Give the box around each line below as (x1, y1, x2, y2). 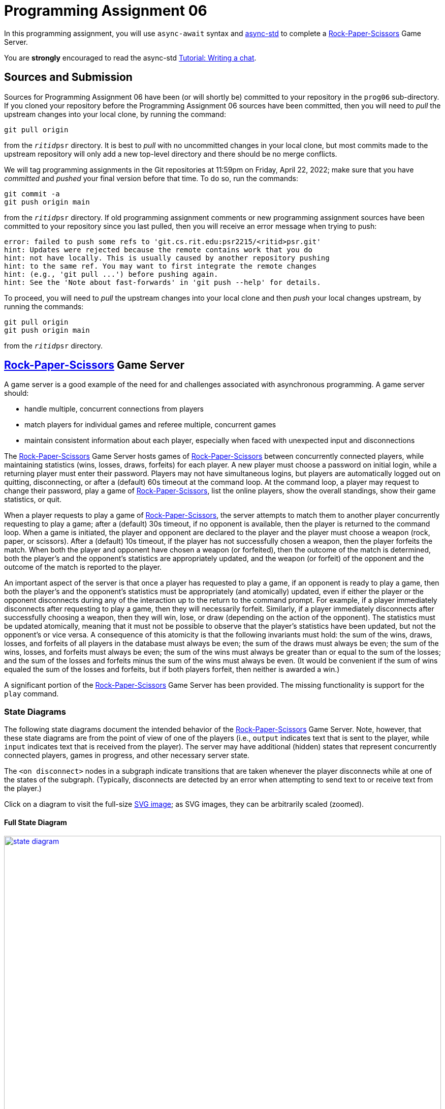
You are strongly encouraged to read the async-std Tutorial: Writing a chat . (4, 53, 257, 62)
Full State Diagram (4, 818, 67, 827)
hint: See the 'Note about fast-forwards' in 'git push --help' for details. (4, 278, 321, 286)
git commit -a (4, 189, 60, 198)
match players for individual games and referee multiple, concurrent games (24, 420, 276, 429)
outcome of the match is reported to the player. (4, 563, 162, 572)
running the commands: (4, 302, 84, 311)
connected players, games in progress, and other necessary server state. (4, 751, 249, 760)
